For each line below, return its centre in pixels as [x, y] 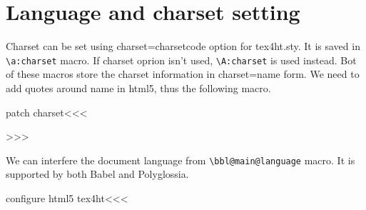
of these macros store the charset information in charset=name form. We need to [183, 74]
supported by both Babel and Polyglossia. [97, 174]
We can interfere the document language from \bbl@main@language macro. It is [181, 160]
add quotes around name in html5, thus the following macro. [138, 87]
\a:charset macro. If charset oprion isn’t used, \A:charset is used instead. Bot [181, 60]
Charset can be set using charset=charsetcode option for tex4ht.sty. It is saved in [183, 46]
